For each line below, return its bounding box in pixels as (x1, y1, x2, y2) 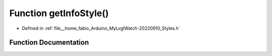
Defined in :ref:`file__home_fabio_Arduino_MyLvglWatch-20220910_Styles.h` (22, 25, 180, 31)
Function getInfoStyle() (9, 8, 109, 19)
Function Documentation (9, 38, 89, 47)
